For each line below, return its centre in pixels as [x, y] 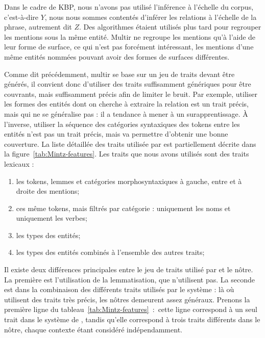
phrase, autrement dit [38, 27]
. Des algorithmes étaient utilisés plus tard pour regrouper [170, 27]
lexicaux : [19, 163]
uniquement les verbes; [52, 218]
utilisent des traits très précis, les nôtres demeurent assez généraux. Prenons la [127, 299]
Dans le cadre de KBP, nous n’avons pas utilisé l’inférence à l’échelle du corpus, [129, 7]
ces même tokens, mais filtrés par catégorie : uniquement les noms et [123, 208]
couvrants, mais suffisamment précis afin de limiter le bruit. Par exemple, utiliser [131, 94]
